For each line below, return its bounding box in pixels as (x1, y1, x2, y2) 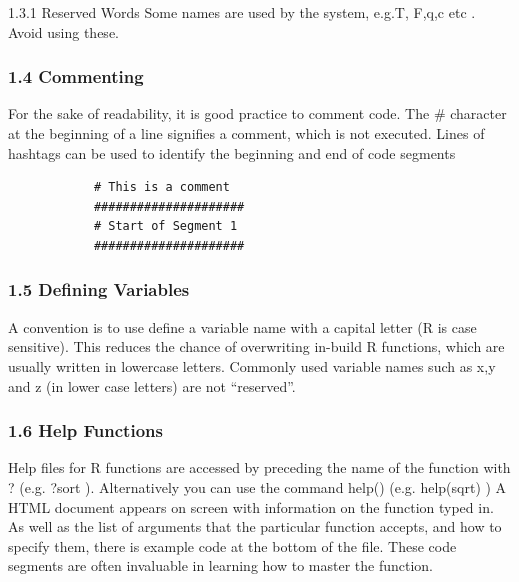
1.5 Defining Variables (8, 277, 190, 302)
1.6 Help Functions (8, 418, 163, 443)
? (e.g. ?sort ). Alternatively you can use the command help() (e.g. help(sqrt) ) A (8, 476, 507, 497)
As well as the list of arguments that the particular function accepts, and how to (8, 516, 502, 537)
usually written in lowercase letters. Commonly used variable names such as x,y (8, 355, 496, 376)
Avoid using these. (8, 21, 119, 42)
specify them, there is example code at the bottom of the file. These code (8, 535, 457, 556)
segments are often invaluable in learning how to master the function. (8, 555, 434, 576)
